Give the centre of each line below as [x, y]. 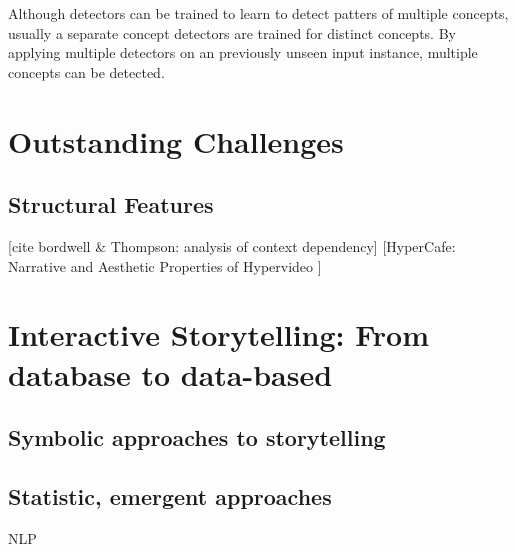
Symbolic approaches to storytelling [197, 437]
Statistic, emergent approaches [170, 495]
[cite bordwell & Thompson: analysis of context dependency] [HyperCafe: [232, 245]
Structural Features [111, 204]
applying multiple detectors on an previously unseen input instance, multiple [243, 52]
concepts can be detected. [86, 71]
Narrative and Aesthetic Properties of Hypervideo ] [165, 265]
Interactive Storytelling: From [219, 334]
